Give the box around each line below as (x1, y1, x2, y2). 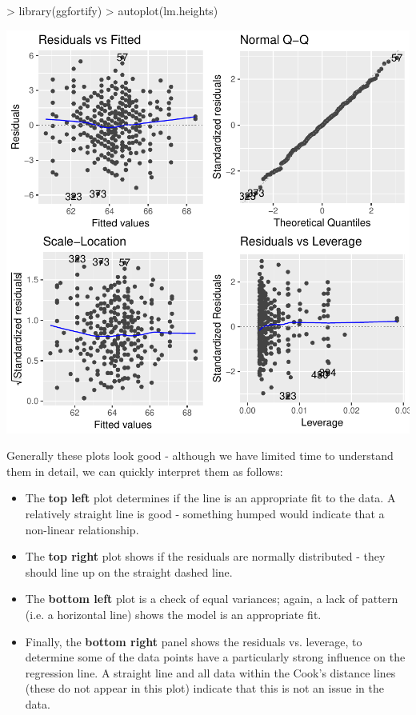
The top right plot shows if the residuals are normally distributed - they (25, 548, 386, 565)
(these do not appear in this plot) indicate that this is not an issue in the (25, 680, 384, 697)
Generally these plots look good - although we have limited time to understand (6, 447, 394, 464)
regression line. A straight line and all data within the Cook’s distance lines (25, 664, 396, 681)
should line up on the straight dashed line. (25, 563, 233, 580)
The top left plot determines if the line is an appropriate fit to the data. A (25, 489, 396, 506)
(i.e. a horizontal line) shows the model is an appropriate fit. (25, 605, 322, 622)
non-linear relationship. (25, 521, 139, 537)
